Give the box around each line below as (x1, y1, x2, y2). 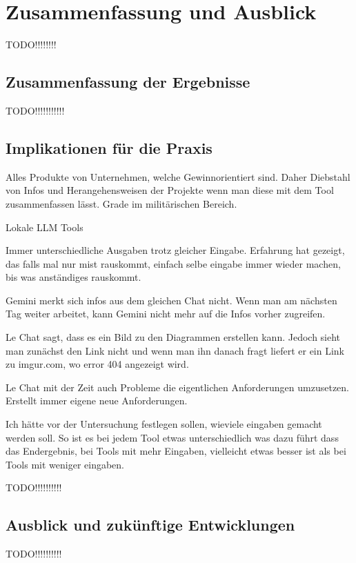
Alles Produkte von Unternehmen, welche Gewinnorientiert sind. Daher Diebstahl (6, 169, 350, 184)
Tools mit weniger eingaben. (6, 457, 125, 471)
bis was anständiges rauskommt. (6, 270, 141, 284)
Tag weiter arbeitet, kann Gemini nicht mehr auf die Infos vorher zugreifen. (6, 306, 326, 321)
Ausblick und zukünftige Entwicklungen (6, 514, 295, 535)
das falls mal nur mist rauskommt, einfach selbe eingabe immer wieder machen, (6, 256, 341, 270)
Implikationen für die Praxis (6, 137, 212, 158)
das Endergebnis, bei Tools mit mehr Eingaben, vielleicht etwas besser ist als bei (6, 444, 346, 458)
